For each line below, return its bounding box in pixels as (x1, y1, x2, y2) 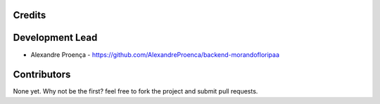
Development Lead (13, 32, 98, 44)
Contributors (13, 69, 71, 81)
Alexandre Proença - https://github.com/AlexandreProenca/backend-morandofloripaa (30, 50, 280, 59)
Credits (13, 9, 46, 21)
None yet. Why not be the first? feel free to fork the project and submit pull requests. (13, 87, 258, 96)
